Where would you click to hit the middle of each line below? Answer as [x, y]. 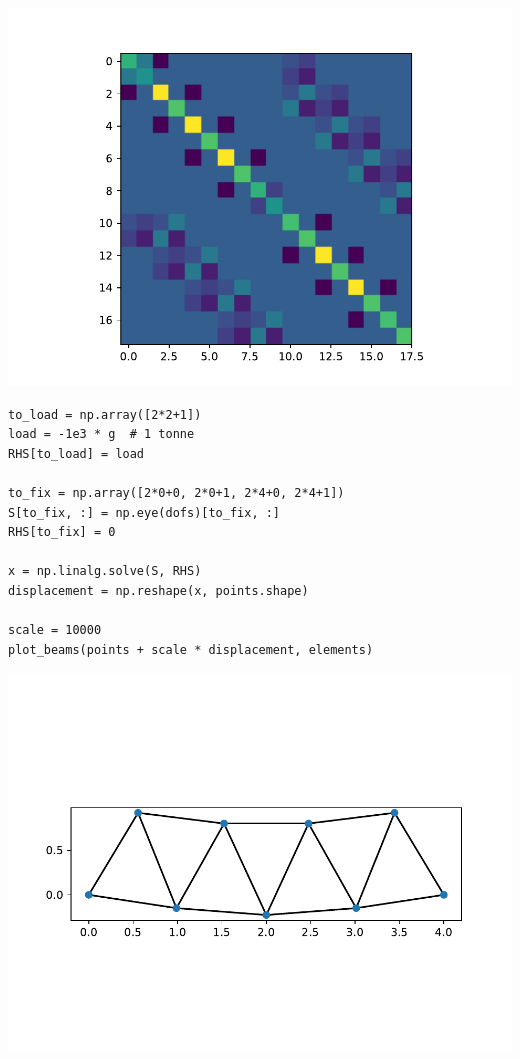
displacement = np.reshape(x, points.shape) [158, 590]
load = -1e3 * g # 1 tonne [101, 434]
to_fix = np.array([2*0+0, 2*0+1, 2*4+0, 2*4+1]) [176, 492]
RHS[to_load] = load [76, 453]
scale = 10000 [55, 630]
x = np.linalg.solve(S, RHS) [105, 571]
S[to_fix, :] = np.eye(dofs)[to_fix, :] [144, 512]
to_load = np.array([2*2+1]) [105, 414]
